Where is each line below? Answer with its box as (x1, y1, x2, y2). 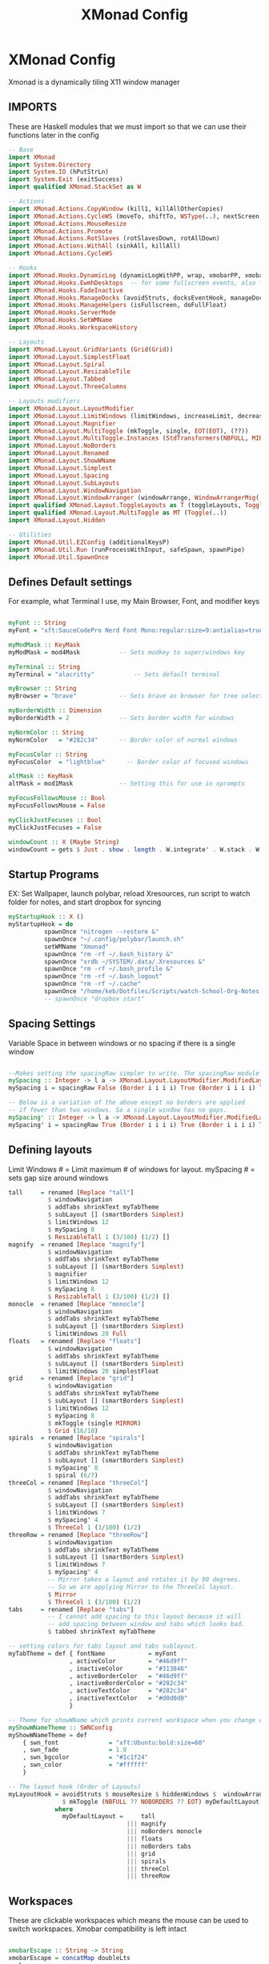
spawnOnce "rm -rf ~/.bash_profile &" (43, 965, 174, 973)
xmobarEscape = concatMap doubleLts (8, 1954, 130, 1962)
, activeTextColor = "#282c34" (69, 1687, 188, 1695)
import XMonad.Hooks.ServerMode (8, 308, 116, 317)
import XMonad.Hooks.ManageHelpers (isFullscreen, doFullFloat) (8, 301, 227, 309)
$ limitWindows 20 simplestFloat (47, 1367, 159, 1375)
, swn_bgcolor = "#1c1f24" (22, 1753, 149, 1761)
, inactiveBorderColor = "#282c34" (69, 1680, 188, 1688)
